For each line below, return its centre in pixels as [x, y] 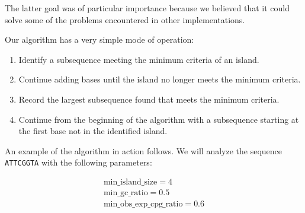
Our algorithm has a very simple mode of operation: [99, 39]
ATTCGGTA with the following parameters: [78, 162]
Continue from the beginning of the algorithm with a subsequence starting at [159, 119]
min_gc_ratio [126, 193]
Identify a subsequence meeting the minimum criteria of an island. [139, 59]
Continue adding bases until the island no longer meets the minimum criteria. [160, 79]
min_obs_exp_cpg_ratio [143, 204]
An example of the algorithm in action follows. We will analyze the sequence [144, 150]
